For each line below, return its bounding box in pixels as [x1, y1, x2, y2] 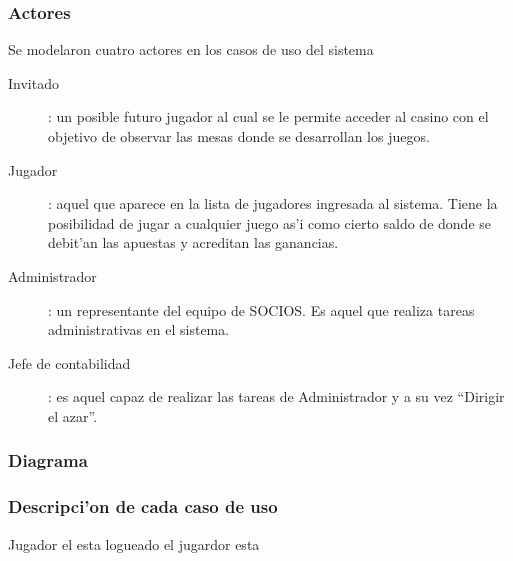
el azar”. [48, 405, 98, 426]
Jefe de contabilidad [8, 352, 131, 373]
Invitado [8, 72, 59, 93]
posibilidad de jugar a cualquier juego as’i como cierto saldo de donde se [48, 212, 491, 233]
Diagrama [8, 448, 88, 473]
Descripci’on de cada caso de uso [8, 494, 278, 519]
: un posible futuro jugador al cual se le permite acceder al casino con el [48, 106, 489, 127]
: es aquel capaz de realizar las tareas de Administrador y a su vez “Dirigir [48, 386, 505, 407]
